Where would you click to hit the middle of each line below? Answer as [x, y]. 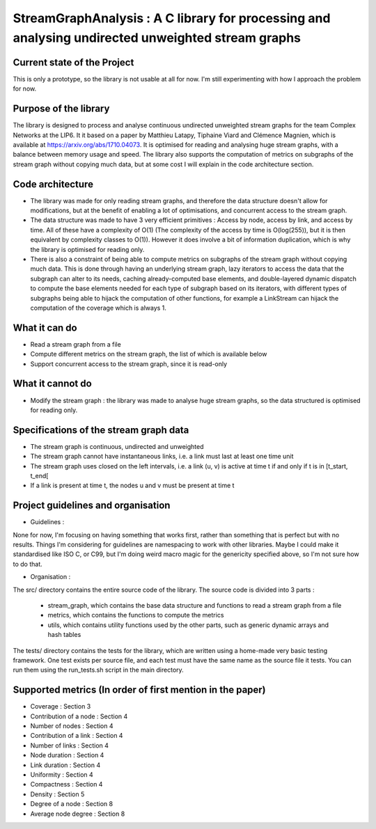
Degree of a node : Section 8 [72, 804]
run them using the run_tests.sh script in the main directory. [98, 670]
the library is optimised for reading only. [87, 249]
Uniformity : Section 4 [62, 775]
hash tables [64, 635]
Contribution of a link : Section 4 [77, 736]
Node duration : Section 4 [67, 755]
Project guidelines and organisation [92, 506]
